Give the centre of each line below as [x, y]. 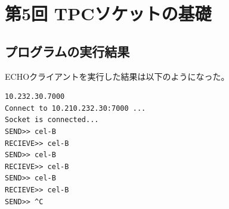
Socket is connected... [52, 120]
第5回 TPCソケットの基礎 [108, 13]
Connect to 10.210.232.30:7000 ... [75, 108]
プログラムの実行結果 [67, 51]
